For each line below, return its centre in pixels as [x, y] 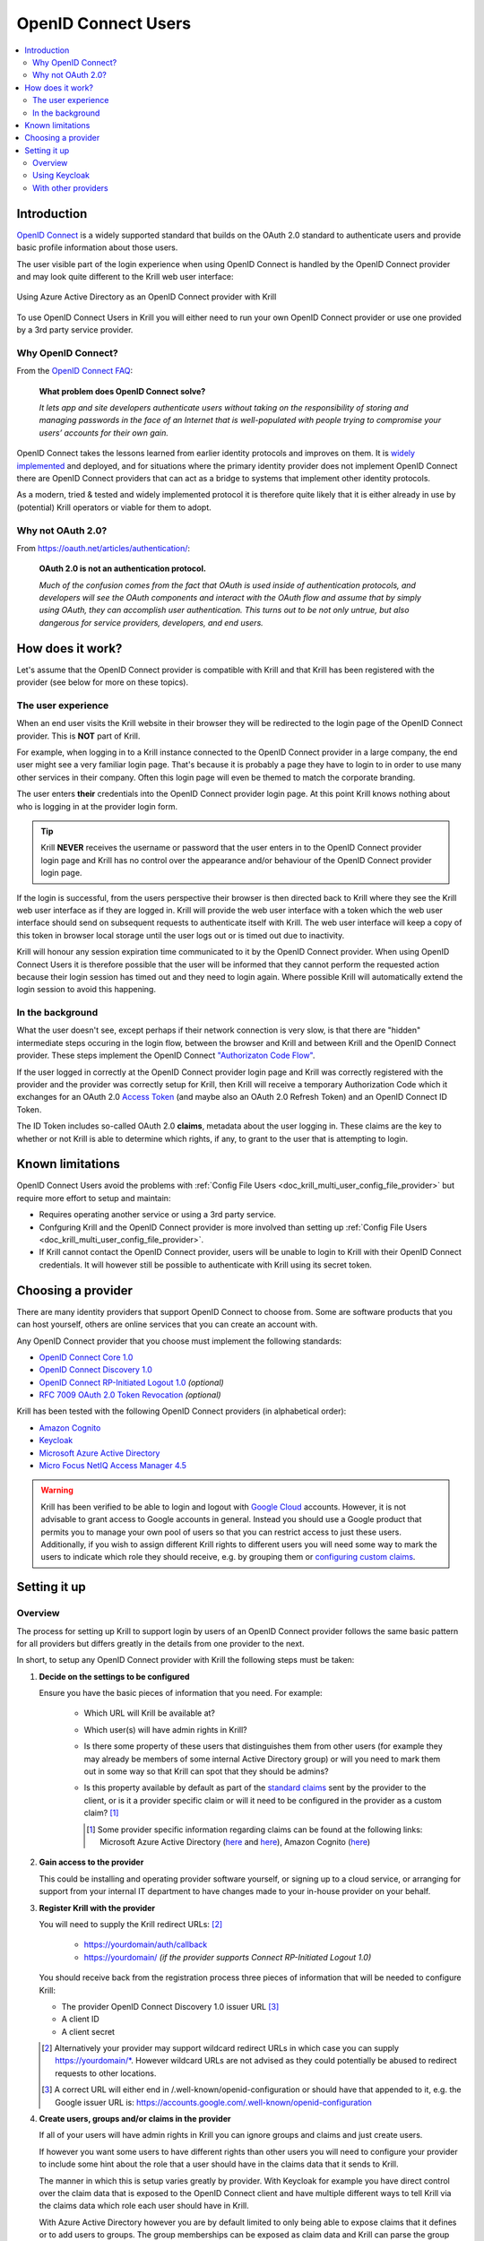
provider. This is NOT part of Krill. [78, 736]
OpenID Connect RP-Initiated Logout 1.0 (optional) [131, 1382]
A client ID [81, 2019]
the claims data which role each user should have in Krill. [144, 2206]
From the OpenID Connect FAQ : [75, 371]
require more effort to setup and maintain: [94, 1198]
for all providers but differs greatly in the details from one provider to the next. [160, 1643]
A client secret [88, 2031]
